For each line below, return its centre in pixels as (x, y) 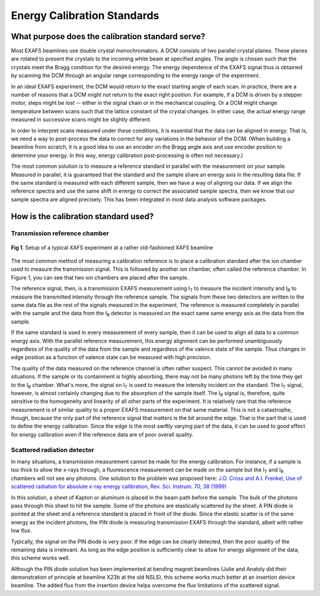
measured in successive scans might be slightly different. (81, 120)
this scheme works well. (41, 558)
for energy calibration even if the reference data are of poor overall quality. (102, 434)
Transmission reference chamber (60, 233)
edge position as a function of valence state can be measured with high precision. (111, 357)
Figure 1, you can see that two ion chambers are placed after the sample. (100, 277)
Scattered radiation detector (53, 450)
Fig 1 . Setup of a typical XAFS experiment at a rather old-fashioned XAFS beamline (112, 247)
